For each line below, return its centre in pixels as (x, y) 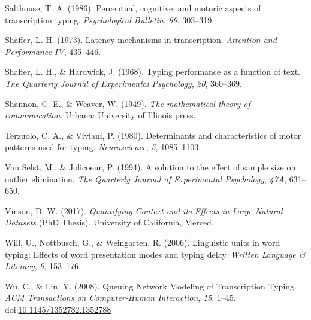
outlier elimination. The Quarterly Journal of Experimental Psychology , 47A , (146, 179)
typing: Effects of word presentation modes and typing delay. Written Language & (155, 254)
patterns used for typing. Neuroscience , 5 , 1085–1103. (103, 147)
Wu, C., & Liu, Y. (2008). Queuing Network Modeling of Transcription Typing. (151, 286)
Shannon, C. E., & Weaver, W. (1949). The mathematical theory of (128, 103)
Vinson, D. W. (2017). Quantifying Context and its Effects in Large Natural (144, 210)
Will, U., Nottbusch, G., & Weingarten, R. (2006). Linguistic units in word (143, 242)
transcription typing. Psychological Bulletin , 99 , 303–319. (110, 19)
